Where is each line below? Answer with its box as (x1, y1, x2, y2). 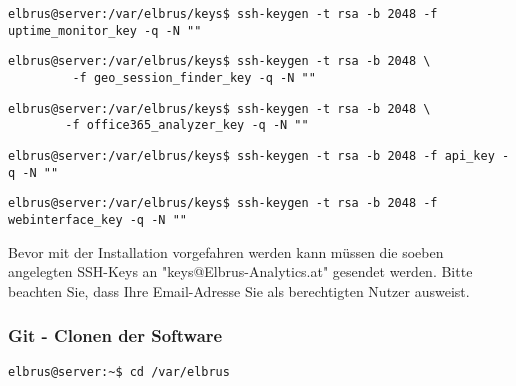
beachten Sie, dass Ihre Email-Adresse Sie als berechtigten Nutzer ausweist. (8, 280, 470, 301)
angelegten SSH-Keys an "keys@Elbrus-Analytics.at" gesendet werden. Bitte (8, 261, 473, 282)
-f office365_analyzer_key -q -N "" (65, 118, 309, 133)
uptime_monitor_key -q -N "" (8, 23, 202, 38)
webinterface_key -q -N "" (8, 212, 187, 227)
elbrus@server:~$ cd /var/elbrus (8, 364, 230, 379)
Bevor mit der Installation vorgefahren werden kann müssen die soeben (8, 241, 444, 262)
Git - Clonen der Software (8, 323, 223, 348)
